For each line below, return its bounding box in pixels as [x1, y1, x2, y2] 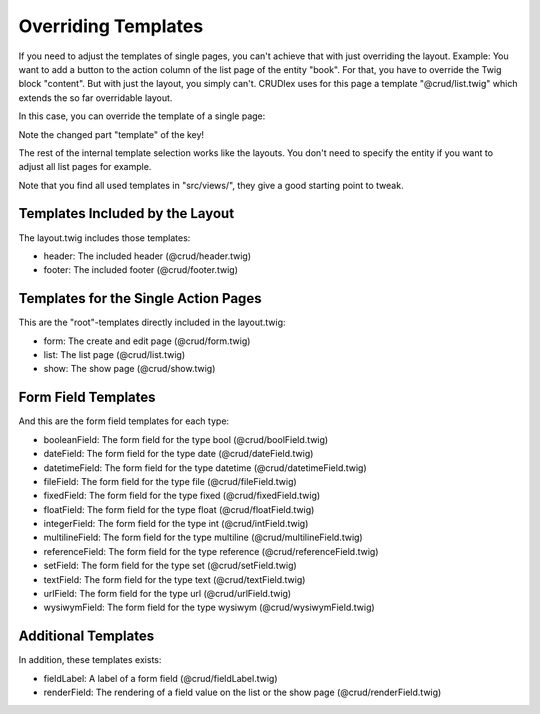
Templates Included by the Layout [18, 205, 235, 222]
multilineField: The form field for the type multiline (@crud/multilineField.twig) [43, 531, 364, 544]
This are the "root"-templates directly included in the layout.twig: [18, 316, 286, 329]
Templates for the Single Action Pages [18, 290, 262, 307]
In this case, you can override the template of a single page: [18, 110, 266, 122]
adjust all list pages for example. [18, 161, 152, 173]
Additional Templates [18, 628, 155, 645]
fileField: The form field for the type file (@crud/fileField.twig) [43, 475, 297, 487]
